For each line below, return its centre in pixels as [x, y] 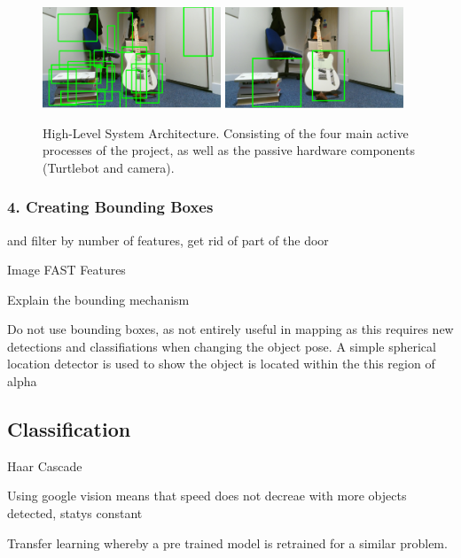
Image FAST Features [66, 270]
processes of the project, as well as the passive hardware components [229, 150]
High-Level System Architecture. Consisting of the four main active [226, 132]
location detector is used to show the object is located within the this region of [221, 364]
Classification [69, 429]
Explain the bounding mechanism [98, 299]
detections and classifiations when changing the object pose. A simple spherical [222, 346]
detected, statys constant [75, 513]
